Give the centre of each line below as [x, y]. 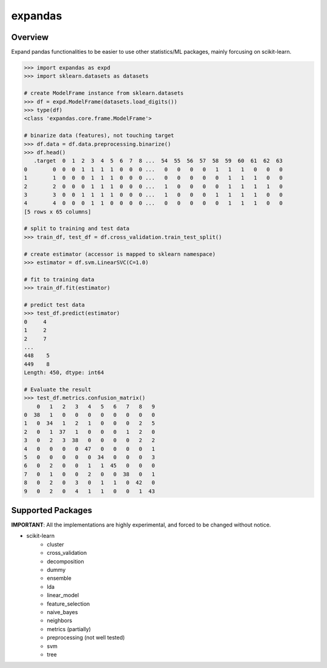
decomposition [65, 561]
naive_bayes [62, 612]
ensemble [59, 578]
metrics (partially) [69, 629]
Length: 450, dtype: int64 [64, 373]
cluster [55, 544]
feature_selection [68, 604]
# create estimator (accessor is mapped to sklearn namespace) [120, 254]
